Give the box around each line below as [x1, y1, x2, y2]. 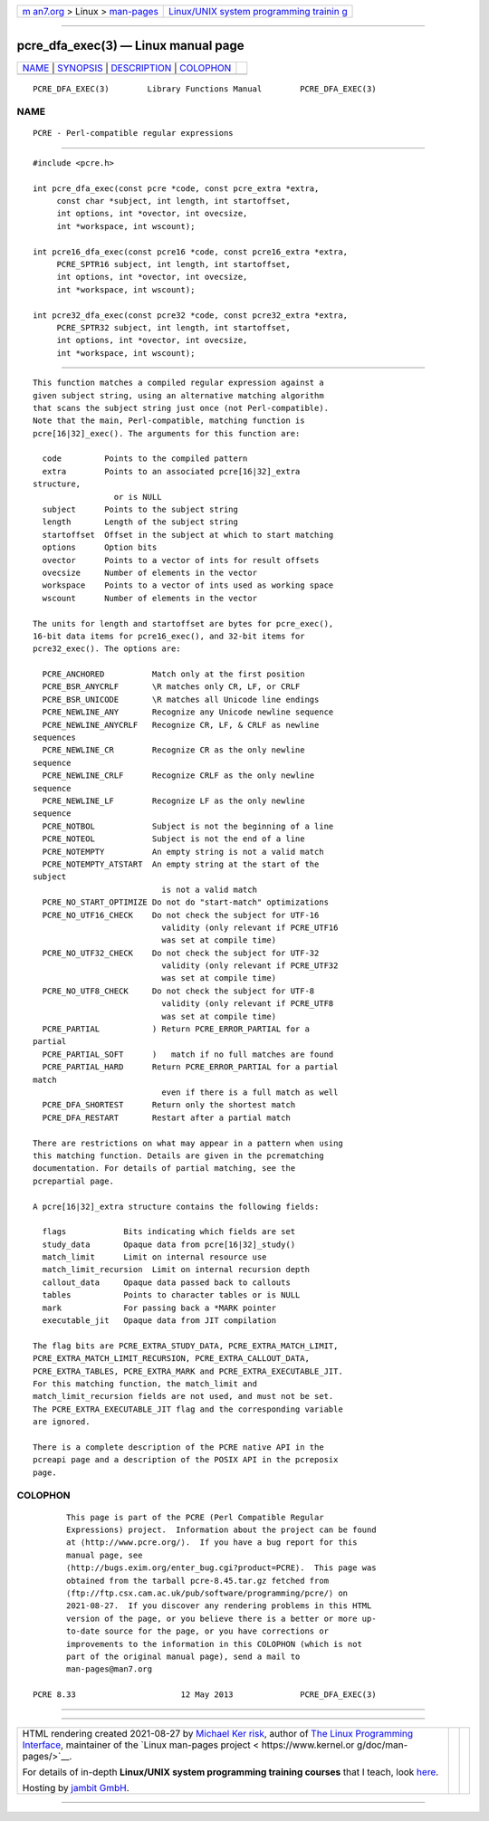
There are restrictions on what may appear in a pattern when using [33, 1137, 343, 1148]
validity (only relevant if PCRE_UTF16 [161, 922, 339, 933]
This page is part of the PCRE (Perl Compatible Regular [66, 1512, 325, 1522]
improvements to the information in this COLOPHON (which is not [66, 1639, 362, 1649]
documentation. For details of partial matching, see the [33, 1164, 296, 1174]
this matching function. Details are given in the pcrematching [33, 1150, 325, 1161]
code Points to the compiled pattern [42, 454, 248, 464]
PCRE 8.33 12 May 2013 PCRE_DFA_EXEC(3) [33, 1690, 377, 1700]
